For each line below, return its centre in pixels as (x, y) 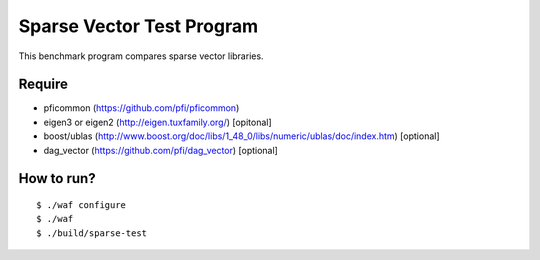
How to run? (57, 178)
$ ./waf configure (81, 205)
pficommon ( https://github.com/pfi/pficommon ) (141, 108)
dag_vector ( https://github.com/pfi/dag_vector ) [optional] (161, 150)
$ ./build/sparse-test (92, 233)
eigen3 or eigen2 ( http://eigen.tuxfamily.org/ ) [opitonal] (157, 122)
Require (43, 84)
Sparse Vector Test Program (138, 26)
